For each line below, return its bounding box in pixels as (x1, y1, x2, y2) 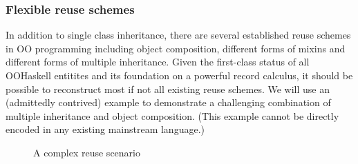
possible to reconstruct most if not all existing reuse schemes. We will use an (6, 81, 330, 96)
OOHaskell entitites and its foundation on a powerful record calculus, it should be (6, 68, 353, 82)
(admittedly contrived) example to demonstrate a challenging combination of (6, 95, 331, 110)
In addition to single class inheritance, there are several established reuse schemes (6, 28, 351, 42)
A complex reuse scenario (33, 145, 140, 159)
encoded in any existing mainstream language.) (6, 122, 205, 136)
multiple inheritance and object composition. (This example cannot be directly (6, 108, 339, 123)
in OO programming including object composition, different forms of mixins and (6, 41, 346, 55)
